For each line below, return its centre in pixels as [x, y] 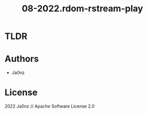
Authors [22, 59]
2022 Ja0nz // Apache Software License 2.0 [50, 106]
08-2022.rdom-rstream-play [82, 9]
